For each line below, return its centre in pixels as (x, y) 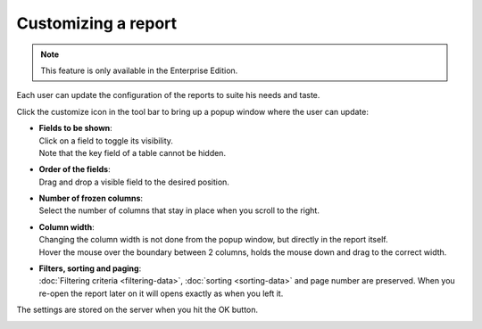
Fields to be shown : (76, 128)
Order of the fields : (75, 169)
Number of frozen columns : (91, 198)
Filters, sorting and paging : (90, 268)
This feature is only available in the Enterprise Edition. (139, 70)
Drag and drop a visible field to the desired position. (134, 182)
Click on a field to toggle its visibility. (106, 140)
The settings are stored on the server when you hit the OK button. (137, 310)
